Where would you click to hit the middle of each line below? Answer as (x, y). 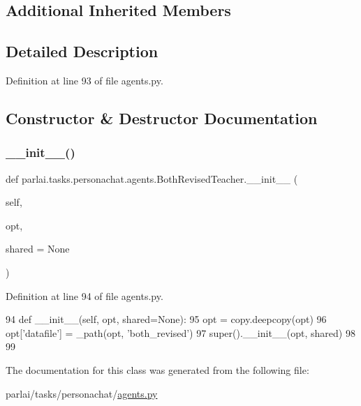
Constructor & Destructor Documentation (162, 118)
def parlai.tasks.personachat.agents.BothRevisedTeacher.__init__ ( (152, 178)
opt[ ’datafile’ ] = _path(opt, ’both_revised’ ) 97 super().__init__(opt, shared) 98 (180, 332)
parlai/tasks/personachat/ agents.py (82, 393)
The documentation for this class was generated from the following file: (157, 369)
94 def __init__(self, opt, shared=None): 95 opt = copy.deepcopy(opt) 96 (166, 319)
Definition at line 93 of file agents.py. (84, 80)
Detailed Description (82, 51)
